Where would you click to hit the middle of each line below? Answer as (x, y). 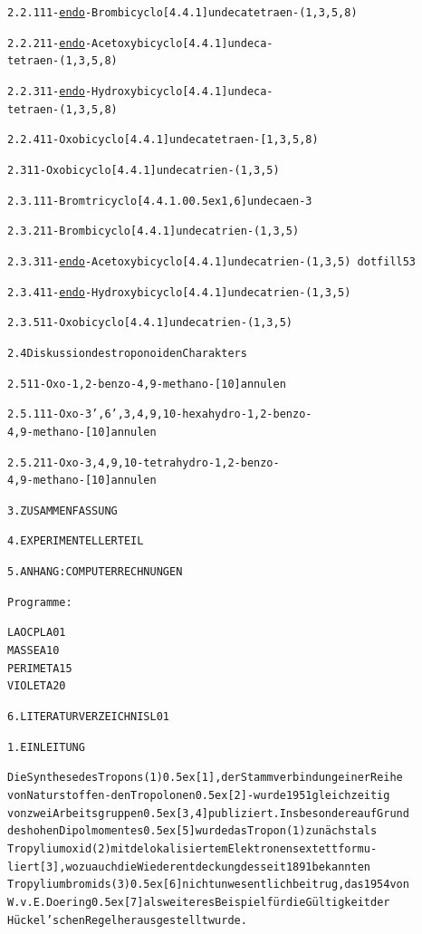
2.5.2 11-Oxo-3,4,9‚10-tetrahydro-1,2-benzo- (144, 462)
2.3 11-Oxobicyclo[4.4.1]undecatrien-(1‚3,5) (144, 170)
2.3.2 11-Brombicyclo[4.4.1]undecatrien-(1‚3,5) (153, 231)
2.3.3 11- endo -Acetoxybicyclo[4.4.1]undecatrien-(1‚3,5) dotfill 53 (212, 261)
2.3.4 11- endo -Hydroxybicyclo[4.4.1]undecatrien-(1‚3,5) (179, 292)
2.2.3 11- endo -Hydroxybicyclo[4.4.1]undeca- (140, 91)
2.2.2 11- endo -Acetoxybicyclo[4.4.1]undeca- (140, 43)
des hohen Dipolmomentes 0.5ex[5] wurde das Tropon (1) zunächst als (192, 831)
